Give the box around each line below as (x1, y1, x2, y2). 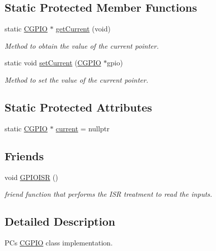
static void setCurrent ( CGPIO (5, 57, 101, 68)
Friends (5, 148, 44, 163)
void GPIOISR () (5, 171, 58, 182)
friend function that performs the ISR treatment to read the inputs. (5, 189, 212, 199)
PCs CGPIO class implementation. (5, 237, 113, 247)
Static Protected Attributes (5, 99, 152, 115)
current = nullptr (56, 123, 110, 133)
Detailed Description (5, 213, 116, 229)
